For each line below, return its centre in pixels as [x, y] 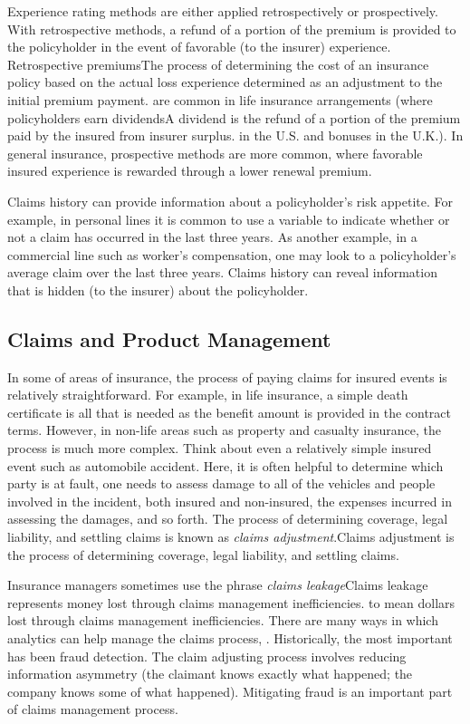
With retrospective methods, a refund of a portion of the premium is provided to [232, 29]
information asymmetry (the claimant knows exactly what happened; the [210, 674]
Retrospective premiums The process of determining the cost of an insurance [218, 64]
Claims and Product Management [169, 338]
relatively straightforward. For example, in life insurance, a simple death [208, 395]
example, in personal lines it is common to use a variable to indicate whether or [229, 219]
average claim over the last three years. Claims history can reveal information [222, 272]
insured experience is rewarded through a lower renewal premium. [190, 171]
